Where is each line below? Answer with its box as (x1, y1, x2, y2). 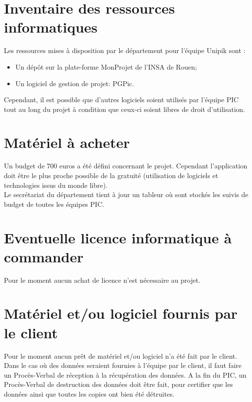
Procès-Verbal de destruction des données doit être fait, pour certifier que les (4, 379, 233, 389)
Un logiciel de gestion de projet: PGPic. (15, 78, 134, 88)
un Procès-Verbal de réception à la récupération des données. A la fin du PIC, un (4, 369, 247, 380)
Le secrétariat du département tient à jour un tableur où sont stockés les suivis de (4, 189, 249, 200)
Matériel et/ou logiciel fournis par (4, 303, 238, 323)
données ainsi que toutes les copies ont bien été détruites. (4, 388, 175, 399)
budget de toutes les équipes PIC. (4, 199, 105, 209)
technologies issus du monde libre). (4, 180, 108, 190)
